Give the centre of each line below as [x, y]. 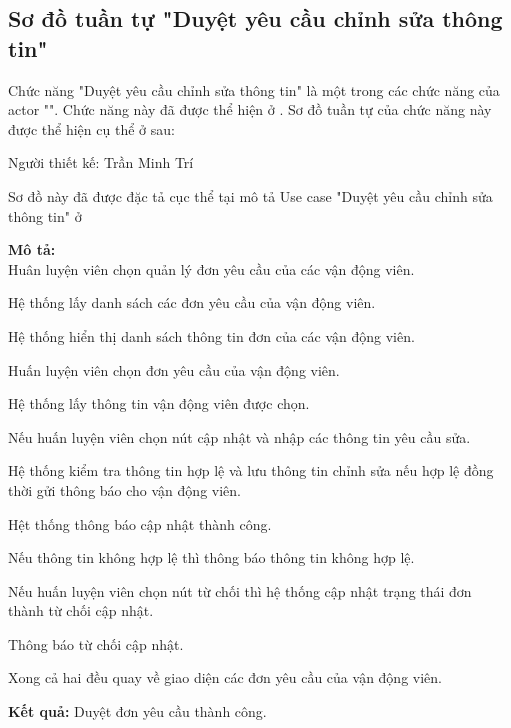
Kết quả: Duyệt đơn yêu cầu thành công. [137, 711]
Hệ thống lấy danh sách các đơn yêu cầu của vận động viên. [192, 302]
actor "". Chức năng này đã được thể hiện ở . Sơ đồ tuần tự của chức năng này [250, 109]
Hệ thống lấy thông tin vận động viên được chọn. [159, 403]
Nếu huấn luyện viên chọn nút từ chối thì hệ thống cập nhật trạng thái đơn [240, 590]
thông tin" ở [45, 215]
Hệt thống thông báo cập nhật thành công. [140, 523]
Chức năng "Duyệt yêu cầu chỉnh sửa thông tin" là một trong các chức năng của [254, 89]
